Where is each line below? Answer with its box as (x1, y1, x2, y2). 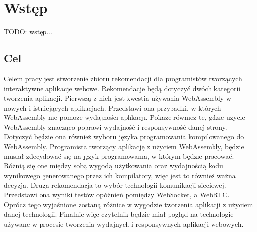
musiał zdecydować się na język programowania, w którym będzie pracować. (4, 151, 234, 161)
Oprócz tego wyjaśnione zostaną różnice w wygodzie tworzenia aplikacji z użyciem (4, 199, 253, 209)
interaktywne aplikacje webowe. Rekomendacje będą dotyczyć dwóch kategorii (4, 83, 241, 93)
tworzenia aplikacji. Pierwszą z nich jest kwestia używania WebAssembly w (4, 93, 231, 103)
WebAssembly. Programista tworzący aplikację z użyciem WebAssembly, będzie (4, 141, 244, 152)
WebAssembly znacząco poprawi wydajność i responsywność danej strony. (4, 121, 227, 132)
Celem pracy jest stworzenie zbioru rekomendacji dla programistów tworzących (4, 73, 242, 83)
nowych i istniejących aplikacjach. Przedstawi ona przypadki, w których (4, 102, 221, 113)
